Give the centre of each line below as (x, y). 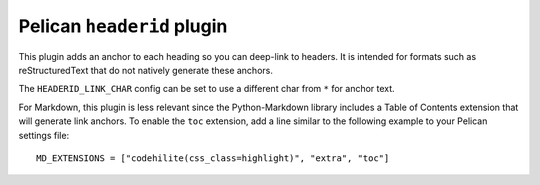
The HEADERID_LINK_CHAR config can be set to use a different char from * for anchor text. (206, 89)
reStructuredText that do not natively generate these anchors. (146, 70)
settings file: (44, 135)
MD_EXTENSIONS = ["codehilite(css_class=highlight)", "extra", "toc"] (213, 158)
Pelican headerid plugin (123, 26)
